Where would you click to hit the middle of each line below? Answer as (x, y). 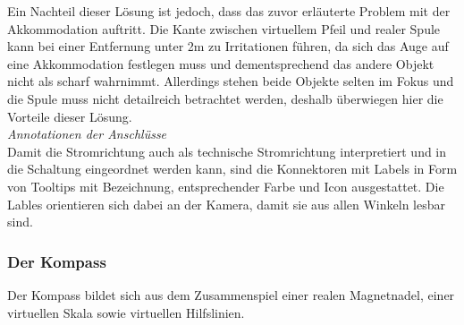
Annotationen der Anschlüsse (87, 134)
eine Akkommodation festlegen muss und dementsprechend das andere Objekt (221, 63)
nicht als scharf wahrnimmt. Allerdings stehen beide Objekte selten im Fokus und (231, 81)
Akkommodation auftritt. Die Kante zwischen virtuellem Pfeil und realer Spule (224, 28)
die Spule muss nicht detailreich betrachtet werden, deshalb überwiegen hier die (225, 98)
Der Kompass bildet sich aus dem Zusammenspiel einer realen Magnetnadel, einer (231, 294)
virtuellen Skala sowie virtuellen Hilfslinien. (126, 312)
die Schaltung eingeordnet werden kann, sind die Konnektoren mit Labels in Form (232, 169)
